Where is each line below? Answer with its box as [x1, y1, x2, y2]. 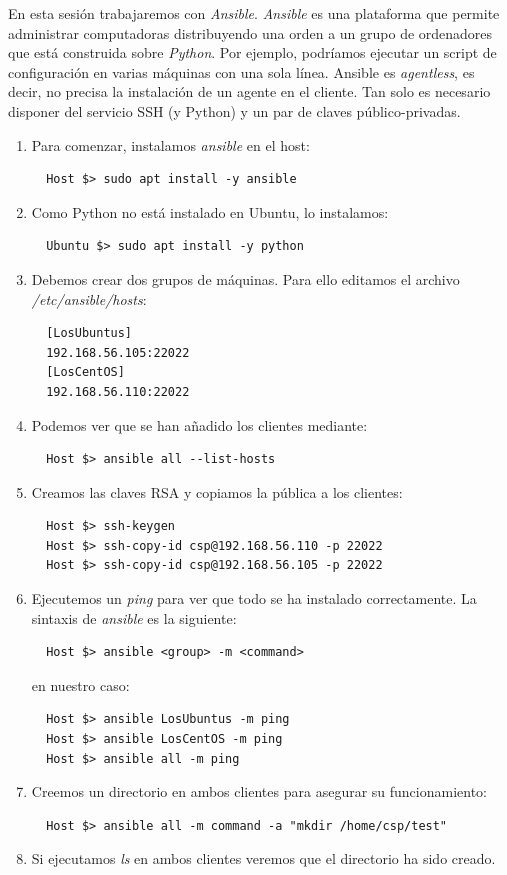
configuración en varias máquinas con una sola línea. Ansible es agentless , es [8, 61, 475, 82]
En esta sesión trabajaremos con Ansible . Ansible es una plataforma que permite [8, 3, 500, 23]
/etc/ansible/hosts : [31, 288, 147, 309]
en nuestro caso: [31, 674, 130, 695]
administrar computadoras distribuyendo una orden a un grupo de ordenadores [8, 22, 493, 43]
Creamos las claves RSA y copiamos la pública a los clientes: [31, 481, 403, 502]
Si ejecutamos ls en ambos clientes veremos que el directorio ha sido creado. [31, 848, 496, 869]
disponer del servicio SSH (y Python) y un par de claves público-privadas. [8, 100, 461, 121]
